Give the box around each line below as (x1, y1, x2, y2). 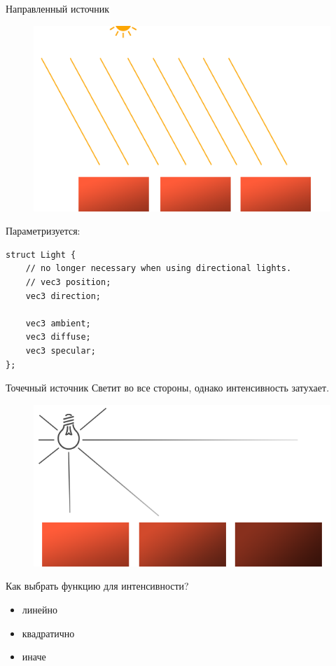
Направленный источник (6, 1, 110, 15)
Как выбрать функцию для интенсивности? (6, 578, 189, 593)
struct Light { (6, 249, 76, 260)
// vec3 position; (25, 277, 111, 288)
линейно (22, 602, 57, 616)
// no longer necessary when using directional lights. (25, 263, 292, 274)
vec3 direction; (25, 291, 101, 301)
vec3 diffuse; (25, 332, 91, 342)
